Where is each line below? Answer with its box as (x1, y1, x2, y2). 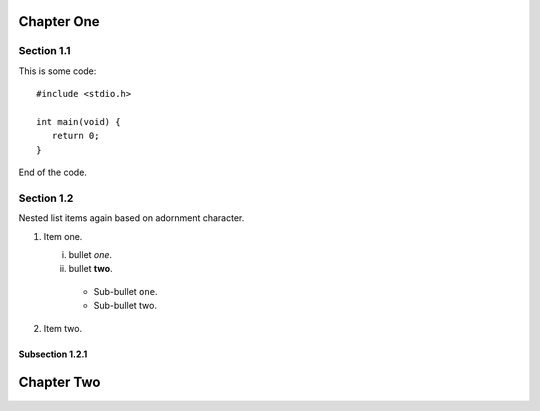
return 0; (51, 130, 100, 142)
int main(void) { (36, 116, 121, 127)
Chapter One (18, 13, 100, 30)
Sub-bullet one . (93, 285, 158, 297)
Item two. (43, 322, 83, 334)
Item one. (43, 230, 83, 242)
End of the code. (18, 166, 87, 179)
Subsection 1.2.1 (18, 348, 88, 360)
